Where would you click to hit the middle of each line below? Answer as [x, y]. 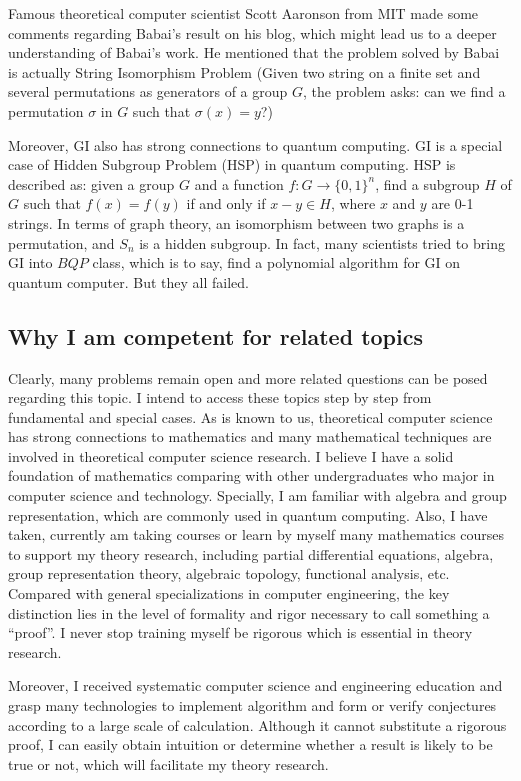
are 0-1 [452, 203]
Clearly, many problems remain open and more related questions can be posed [248, 377]
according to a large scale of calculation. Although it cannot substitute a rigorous [257, 724]
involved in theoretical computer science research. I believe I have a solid [231, 455]
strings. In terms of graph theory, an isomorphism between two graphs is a [236, 222]
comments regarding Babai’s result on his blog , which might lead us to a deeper [252, 32]
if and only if [226, 203]
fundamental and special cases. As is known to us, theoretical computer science [250, 416]
